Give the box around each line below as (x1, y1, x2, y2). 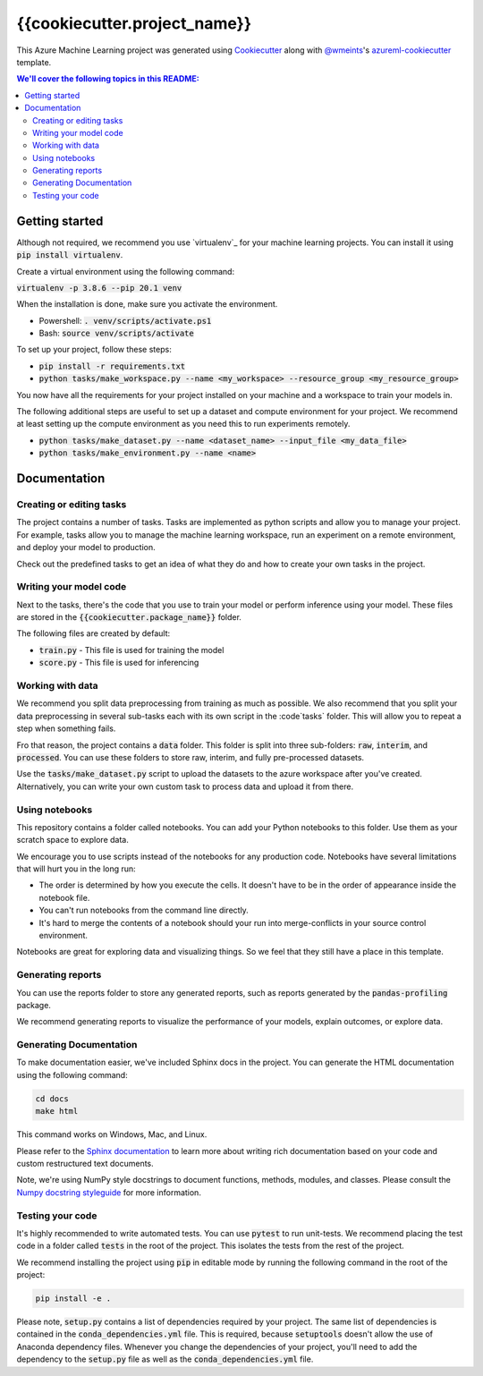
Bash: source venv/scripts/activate (38, 327, 194, 339)
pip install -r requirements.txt (38, 361, 186, 371)
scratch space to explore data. (16, 835, 129, 845)
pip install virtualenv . (16, 250, 123, 260)
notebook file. (38, 892, 90, 903)
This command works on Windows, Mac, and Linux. (16, 1129, 208, 1140)
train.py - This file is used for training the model (38, 644, 225, 655)
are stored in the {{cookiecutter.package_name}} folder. (16, 612, 241, 623)
